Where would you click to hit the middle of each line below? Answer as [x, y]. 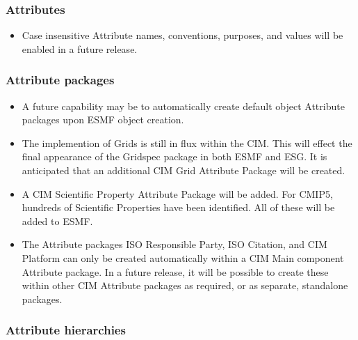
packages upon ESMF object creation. [103, 119]
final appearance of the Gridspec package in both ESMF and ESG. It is [174, 156]
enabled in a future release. [80, 48]
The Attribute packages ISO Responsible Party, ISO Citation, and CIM [174, 244]
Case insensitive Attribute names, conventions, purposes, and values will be [182, 35]
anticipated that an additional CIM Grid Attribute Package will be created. [184, 170]
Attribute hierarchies [66, 330]
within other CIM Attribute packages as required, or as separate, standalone [185, 285]
